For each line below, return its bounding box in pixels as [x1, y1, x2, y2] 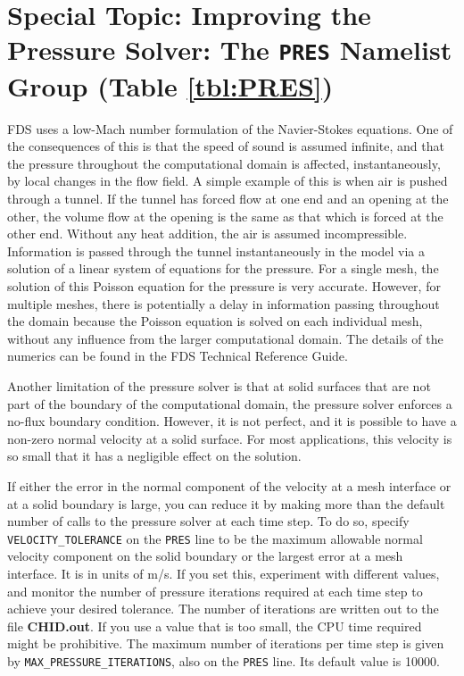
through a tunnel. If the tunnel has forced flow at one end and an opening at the [7, 189, 449, 207]
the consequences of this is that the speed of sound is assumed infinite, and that [7, 137, 444, 155]
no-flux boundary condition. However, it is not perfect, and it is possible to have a [7, 412, 457, 430]
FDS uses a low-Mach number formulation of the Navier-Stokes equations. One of [7, 119, 453, 138]
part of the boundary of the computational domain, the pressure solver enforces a [7, 394, 452, 413]
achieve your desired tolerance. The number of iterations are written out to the [7, 599, 439, 618]
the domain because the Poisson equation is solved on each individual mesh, [7, 312, 423, 330]
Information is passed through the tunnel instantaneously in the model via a [7, 241, 425, 260]
